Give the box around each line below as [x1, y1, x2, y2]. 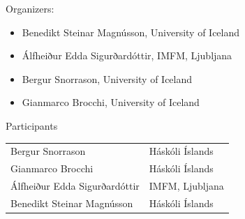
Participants [6, 118, 58, 133]
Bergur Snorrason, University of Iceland [22, 71, 193, 86]
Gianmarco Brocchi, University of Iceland [22, 95, 200, 109]
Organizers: [6, 1, 54, 15]
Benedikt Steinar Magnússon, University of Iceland [22, 24, 240, 39]
